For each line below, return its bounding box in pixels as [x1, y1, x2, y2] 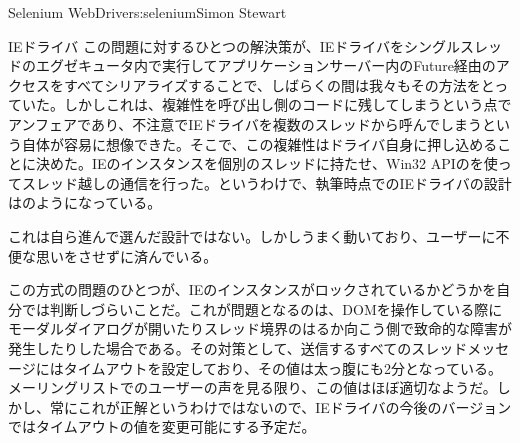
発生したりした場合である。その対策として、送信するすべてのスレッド [8, 337, 468, 358]
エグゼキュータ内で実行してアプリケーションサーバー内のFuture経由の [35, 55, 496, 76]
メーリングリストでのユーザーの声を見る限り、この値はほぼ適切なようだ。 [8, 377, 497, 398]
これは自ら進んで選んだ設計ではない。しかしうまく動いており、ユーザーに [8, 225, 496, 246]
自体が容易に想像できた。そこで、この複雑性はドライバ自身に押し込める [21, 133, 498, 154]
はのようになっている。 [8, 192, 162, 213]
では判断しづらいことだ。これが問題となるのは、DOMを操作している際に [21, 298, 503, 319]
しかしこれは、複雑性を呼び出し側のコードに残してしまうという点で [63, 94, 512, 115]
